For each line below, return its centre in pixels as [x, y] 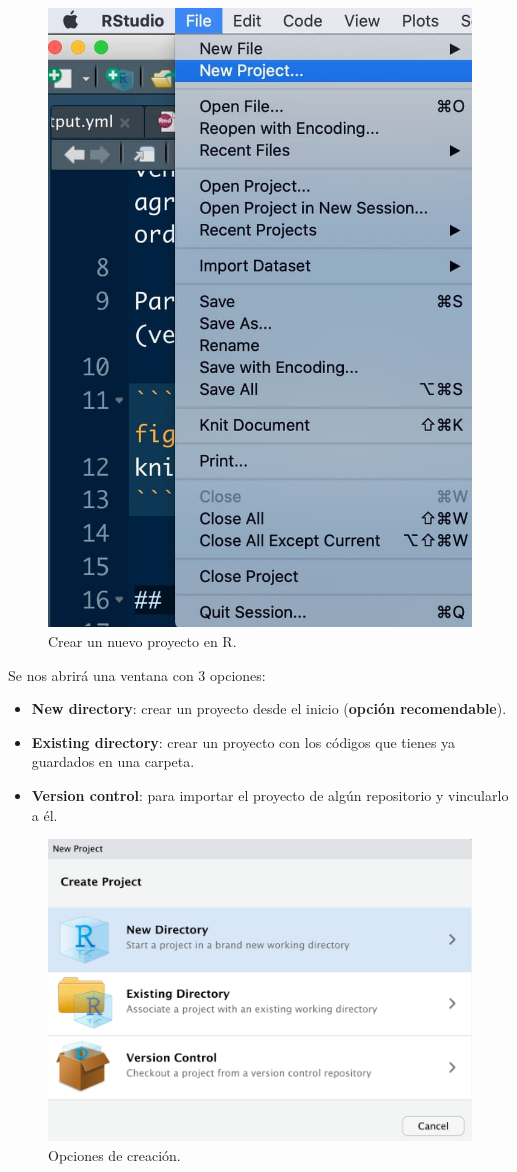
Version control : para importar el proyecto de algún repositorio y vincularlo [270, 794]
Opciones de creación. [114, 1154]
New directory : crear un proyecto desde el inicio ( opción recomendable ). [269, 708]
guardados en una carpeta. [113, 761]
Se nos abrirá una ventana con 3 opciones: [137, 674]
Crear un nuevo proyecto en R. [142, 640]
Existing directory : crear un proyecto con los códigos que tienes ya [243, 741]
